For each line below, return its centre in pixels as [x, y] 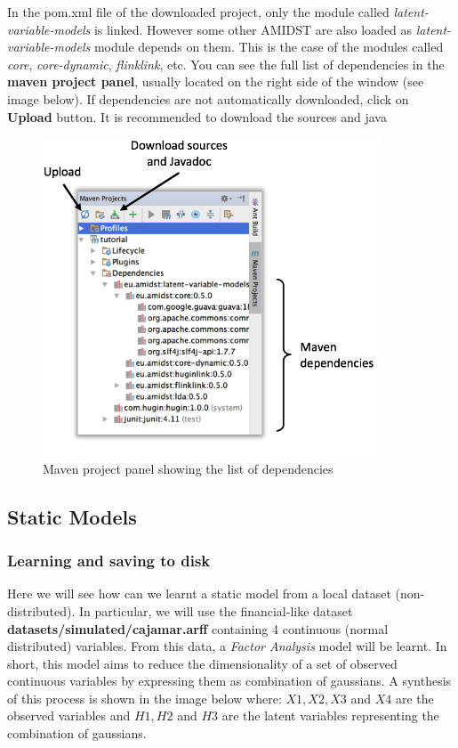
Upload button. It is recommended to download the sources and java [197, 116]
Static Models [72, 516]
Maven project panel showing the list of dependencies [188, 468]
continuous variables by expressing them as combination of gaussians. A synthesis [229, 681]
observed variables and [69, 715]
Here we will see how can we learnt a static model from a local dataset [199, 594]
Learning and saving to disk [109, 561]
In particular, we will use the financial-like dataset [216, 610]
